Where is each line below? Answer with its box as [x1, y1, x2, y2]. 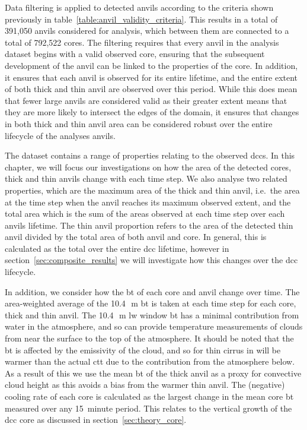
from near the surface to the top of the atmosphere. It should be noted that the [5, 332, 294, 344]
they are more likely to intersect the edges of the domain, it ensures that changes [5, 106, 299, 118]
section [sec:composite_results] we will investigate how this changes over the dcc [5, 254, 298, 266]
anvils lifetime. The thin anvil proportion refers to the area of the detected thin [5, 219, 293, 231]
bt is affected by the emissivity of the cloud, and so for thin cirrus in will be [5, 343, 281, 356]
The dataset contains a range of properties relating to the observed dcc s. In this [5, 149, 295, 162]
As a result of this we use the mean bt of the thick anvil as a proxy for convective [5, 366, 302, 379]
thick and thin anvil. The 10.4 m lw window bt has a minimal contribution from [5, 308, 299, 321]
